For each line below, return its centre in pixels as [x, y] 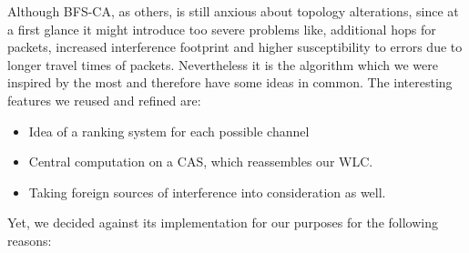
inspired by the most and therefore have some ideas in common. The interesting [230, 82]
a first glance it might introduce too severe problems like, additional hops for [222, 29]
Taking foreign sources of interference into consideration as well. [207, 192]
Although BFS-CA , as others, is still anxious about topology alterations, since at [233, 11]
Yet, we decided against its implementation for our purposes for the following [223, 223]
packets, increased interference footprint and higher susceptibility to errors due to [235, 47]
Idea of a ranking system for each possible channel [169, 131]
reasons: [30, 240]
